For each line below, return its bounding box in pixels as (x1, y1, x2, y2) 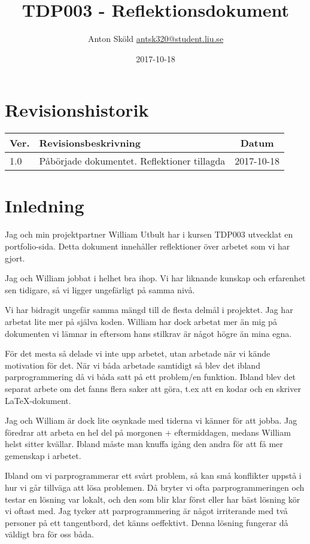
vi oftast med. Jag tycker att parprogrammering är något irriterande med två (5, 505, 288, 517)
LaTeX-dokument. (5, 394, 71, 406)
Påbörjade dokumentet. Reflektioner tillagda (39, 154, 226, 168)
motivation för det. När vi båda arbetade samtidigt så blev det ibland (5, 358, 260, 371)
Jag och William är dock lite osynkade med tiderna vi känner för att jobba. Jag (5, 414, 297, 427)
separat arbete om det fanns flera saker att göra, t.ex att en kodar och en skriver (5, 382, 301, 394)
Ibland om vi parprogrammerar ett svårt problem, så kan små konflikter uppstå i (5, 469, 302, 482)
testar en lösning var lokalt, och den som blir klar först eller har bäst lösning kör (5, 493, 300, 505)
